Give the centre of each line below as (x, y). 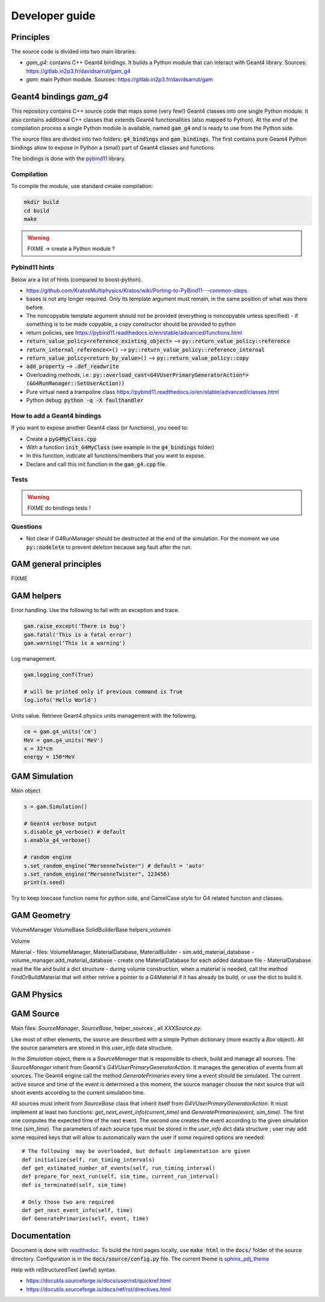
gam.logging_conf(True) (59, 675)
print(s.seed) (45, 883)
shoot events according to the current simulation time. (78, 1092)
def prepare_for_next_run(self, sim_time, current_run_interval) (120, 1177)
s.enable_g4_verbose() (57, 840)
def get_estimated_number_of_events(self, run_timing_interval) (119, 1168)
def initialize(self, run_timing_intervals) (89, 1160)
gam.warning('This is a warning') (75, 643)
